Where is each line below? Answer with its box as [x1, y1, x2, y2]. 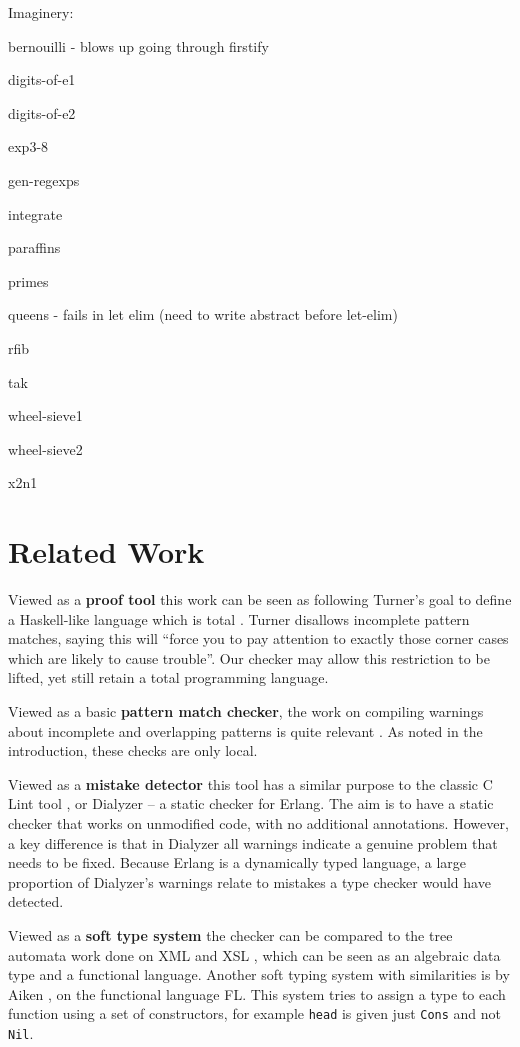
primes [8, 270, 49, 291]
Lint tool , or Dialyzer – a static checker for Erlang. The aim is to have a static [8, 793, 494, 814]
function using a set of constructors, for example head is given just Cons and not [8, 1003, 502, 1024]
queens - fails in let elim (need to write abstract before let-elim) [8, 304, 398, 325]
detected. [8, 891, 64, 912]
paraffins [8, 237, 61, 258]
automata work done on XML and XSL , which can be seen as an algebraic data [8, 944, 501, 965]
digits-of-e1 [8, 69, 76, 90]
